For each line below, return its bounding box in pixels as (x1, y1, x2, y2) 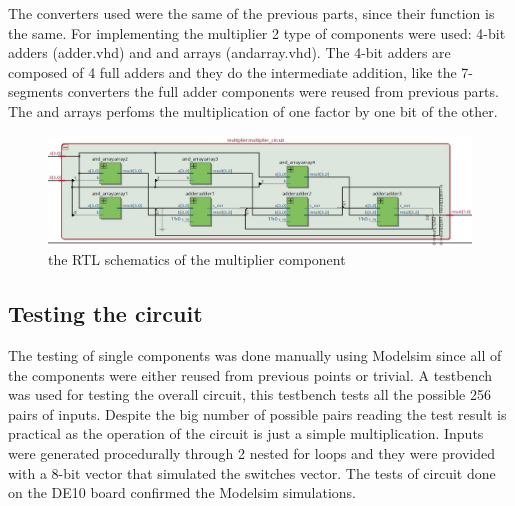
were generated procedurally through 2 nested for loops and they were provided (8, 443, 495, 464)
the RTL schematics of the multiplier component (48, 249, 346, 270)
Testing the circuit (8, 298, 203, 329)
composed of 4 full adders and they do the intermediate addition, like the (8, 61, 457, 82)
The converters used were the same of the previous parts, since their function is (8, 3, 495, 23)
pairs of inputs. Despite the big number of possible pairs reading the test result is (8, 403, 507, 424)
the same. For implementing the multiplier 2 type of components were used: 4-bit (8, 22, 506, 43)
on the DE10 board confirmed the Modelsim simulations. (8, 482, 356, 503)
